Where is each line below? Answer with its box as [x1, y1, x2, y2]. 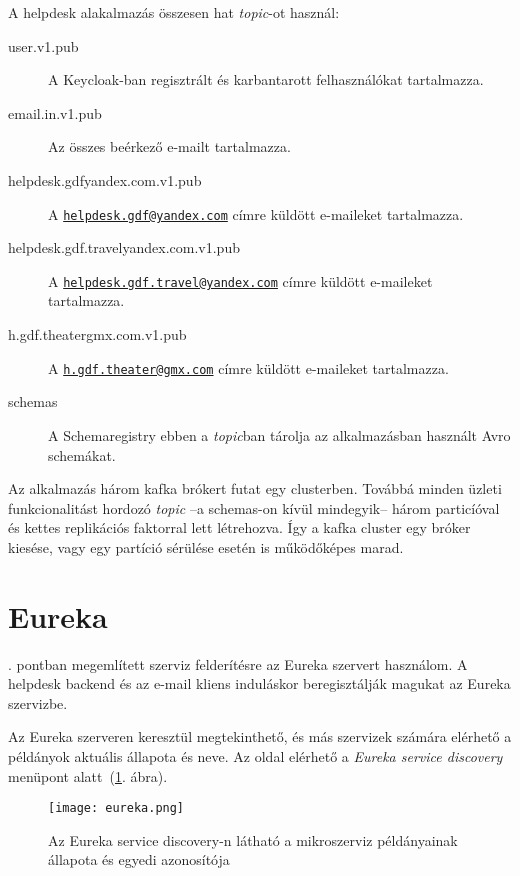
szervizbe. [8, 692, 68, 713]
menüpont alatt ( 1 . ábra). [8, 765, 168, 786]
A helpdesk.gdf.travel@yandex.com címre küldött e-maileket [48, 270, 433, 291]
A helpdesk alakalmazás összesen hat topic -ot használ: [8, 2, 340, 22]
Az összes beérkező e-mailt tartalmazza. [48, 136, 291, 157]
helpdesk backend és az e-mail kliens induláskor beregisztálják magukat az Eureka [8, 673, 511, 694]
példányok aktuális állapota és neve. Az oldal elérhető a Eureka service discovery [8, 745, 503, 766]
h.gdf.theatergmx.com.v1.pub [8, 324, 187, 345]
